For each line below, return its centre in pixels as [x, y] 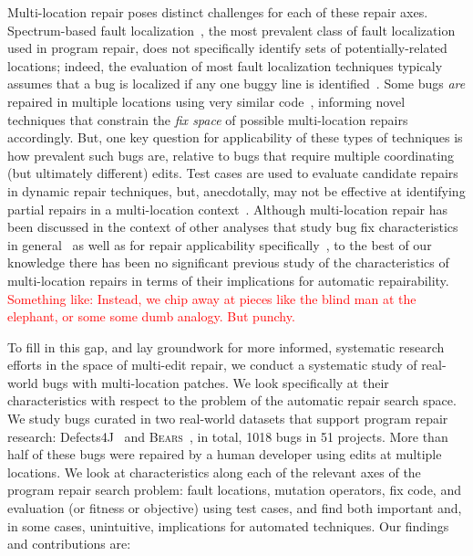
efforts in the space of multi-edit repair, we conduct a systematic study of [212, 365]
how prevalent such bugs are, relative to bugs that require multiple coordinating [231, 155]
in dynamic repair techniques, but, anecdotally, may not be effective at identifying [236, 190]
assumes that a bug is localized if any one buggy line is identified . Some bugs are [236, 84]
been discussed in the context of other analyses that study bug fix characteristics [233, 227]
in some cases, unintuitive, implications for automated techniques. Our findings [228, 525]
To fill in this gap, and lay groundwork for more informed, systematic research [226, 346]
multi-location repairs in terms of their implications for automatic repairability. [228, 280]
